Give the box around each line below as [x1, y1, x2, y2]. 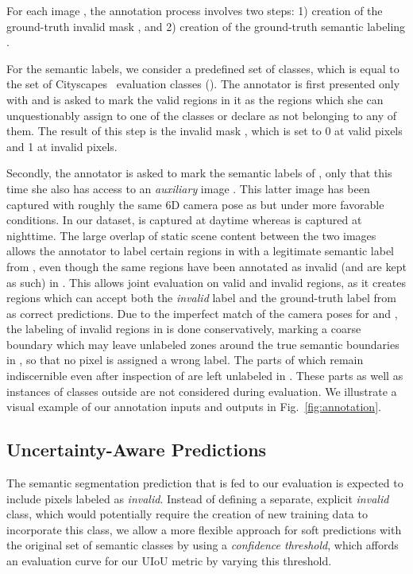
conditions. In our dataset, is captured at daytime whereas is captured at [6, 211, 362, 228]
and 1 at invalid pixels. [6, 138, 118, 154]
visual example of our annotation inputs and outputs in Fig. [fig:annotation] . [6, 398, 381, 415]
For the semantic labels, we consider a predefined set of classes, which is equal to [6, 60, 399, 76]
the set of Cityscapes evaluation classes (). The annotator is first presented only [6, 76, 400, 92]
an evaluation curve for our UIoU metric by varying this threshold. [6, 553, 332, 569]
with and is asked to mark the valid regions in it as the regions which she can [6, 91, 384, 107]
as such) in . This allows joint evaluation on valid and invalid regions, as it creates [6, 273, 407, 290]
